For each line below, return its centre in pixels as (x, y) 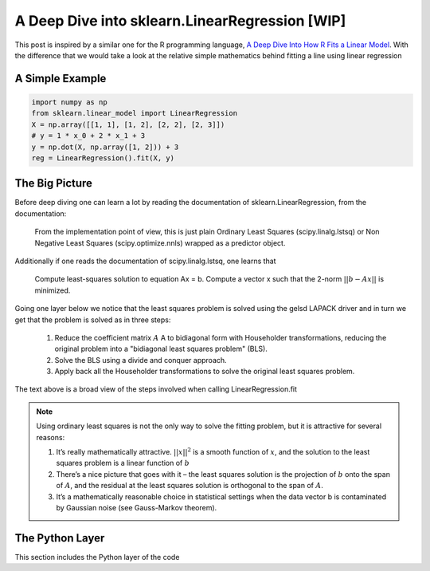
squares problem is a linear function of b (123, 463)
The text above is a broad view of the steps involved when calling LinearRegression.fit (156, 389)
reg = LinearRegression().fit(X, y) (103, 158)
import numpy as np (69, 102)
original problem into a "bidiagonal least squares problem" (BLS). (161, 349)
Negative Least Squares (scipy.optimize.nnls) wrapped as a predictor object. (160, 242)
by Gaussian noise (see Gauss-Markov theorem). (137, 507)
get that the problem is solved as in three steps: (93, 320)
